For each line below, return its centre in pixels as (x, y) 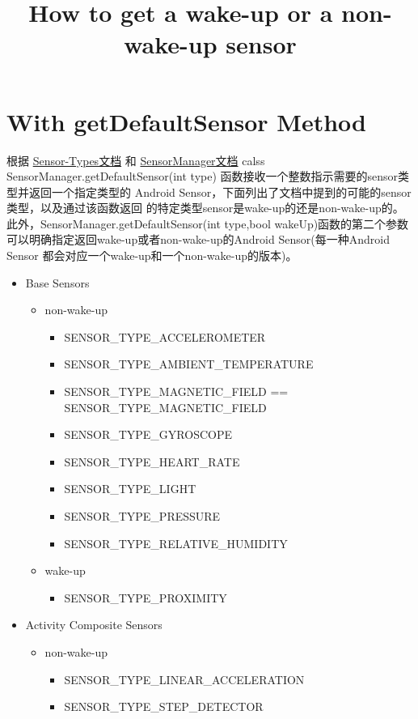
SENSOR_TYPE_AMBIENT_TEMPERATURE (189, 364)
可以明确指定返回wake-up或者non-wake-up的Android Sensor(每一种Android (198, 239)
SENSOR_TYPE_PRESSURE (142, 516)
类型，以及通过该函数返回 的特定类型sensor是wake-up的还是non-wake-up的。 (205, 208)
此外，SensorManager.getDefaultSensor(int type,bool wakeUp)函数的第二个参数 (208, 223)
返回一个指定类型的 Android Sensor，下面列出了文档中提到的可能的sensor (220, 191)
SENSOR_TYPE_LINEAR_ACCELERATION (184, 679)
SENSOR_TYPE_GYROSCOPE (148, 434)
